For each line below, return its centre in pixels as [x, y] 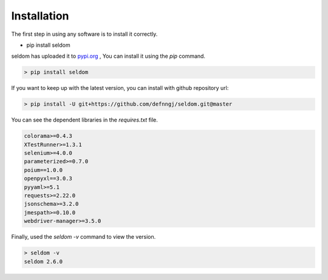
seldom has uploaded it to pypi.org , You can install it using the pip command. [108, 56]
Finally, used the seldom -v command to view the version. [84, 237]
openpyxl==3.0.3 [48, 179]
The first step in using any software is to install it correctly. [84, 34]
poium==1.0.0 [43, 170]
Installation [40, 16]
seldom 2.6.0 [43, 261]
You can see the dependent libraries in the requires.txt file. [84, 120]
